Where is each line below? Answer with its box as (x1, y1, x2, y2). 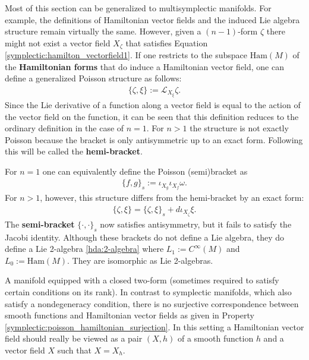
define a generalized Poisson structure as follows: (5, 72, 182, 84)
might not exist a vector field (5, 36, 111, 49)
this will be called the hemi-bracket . (5, 145, 143, 157)
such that (57, 343, 92, 356)
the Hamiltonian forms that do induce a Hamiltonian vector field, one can (5, 60, 284, 72)
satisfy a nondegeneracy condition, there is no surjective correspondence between (5, 297, 299, 310)
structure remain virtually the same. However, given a (5, 25, 201, 37)
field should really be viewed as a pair (5, 332, 143, 345)
